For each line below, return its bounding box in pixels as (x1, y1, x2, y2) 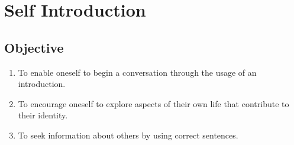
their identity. (18, 109, 68, 121)
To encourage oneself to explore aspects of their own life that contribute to (18, 97, 289, 109)
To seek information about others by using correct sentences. (18, 128, 238, 141)
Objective (4, 38, 64, 56)
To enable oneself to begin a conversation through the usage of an (18, 66, 257, 78)
